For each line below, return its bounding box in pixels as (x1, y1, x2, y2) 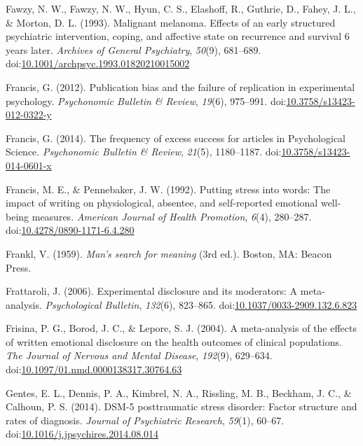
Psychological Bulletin (45, 297, 139, 312)
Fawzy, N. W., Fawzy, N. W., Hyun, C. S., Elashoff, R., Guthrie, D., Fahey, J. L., (6, 1, 356, 15)
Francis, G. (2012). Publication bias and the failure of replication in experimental (6, 79, 355, 94)
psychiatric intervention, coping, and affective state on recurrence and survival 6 (6, 29, 350, 43)
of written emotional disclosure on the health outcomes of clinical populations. (6, 334, 342, 349)
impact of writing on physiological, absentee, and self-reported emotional (6, 195, 318, 210)
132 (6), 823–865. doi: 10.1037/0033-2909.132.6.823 (145, 297, 357, 312)
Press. (6, 260, 32, 274)
